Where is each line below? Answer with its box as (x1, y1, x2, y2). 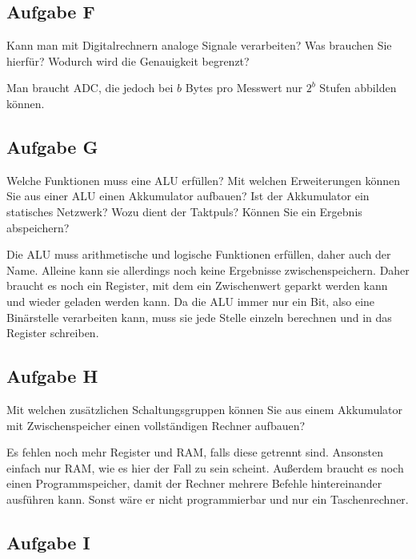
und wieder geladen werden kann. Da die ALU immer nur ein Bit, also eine (6, 292, 375, 309)
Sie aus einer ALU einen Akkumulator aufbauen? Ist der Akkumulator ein (6, 187, 370, 204)
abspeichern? (6, 219, 70, 235)
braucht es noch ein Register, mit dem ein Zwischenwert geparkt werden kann (6, 277, 388, 294)
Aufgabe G (6, 134, 98, 159)
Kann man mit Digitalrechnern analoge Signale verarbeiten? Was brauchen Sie (6, 37, 392, 54)
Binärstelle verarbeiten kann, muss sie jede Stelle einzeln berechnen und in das (6, 308, 392, 325)
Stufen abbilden (319, 79, 397, 96)
